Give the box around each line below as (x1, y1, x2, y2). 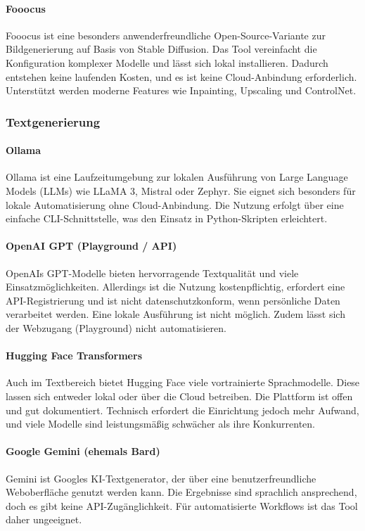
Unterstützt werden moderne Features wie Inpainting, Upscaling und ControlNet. (6, 83, 357, 98)
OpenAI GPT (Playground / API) (6, 238, 177, 253)
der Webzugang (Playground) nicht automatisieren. (6, 320, 226, 335)
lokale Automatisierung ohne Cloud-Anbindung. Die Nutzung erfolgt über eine (6, 197, 344, 212)
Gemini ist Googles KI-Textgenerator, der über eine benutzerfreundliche (6, 471, 316, 485)
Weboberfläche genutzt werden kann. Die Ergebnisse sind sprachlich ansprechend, (6, 485, 357, 499)
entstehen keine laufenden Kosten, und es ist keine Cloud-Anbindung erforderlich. (6, 69, 357, 84)
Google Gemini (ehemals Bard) (6, 444, 160, 459)
